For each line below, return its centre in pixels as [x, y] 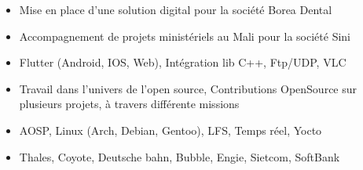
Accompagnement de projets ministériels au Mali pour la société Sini [185, 36]
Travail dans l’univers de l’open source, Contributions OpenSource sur [188, 88]
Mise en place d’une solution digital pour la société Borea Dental [176, 9]
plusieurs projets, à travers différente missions [129, 104]
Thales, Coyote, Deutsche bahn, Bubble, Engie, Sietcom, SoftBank [180, 156]
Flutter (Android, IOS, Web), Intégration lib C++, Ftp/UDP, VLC [183, 62]
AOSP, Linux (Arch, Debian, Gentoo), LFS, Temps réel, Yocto [170, 130]
